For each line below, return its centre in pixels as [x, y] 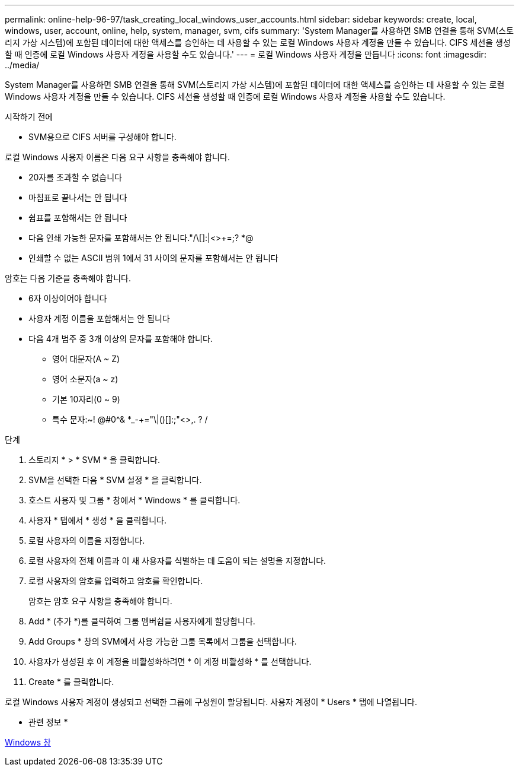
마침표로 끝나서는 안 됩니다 [78, 197]
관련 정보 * [48, 722]
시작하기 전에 [29, 117]
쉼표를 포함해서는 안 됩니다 [78, 218]
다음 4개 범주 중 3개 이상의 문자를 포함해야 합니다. [121, 339]
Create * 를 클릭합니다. [71, 682]
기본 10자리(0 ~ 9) [86, 399]
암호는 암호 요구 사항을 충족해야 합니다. [100, 601]
